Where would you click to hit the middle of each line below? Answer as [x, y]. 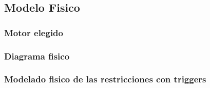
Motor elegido [34, 32]
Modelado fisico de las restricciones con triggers [105, 79]
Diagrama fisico [37, 56]
